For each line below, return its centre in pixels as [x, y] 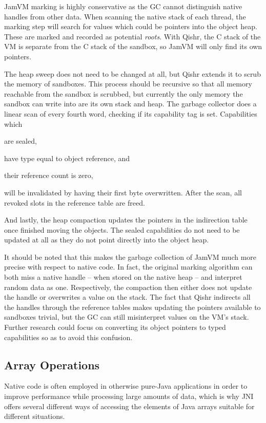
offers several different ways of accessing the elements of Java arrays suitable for [129, 406]
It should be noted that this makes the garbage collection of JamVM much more [130, 257]
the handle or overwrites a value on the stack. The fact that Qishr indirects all [127, 297]
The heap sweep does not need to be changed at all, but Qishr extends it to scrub [132, 73]
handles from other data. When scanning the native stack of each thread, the [125, 16]
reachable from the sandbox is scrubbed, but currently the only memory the [124, 93]
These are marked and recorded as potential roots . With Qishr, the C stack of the [132, 36]
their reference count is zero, [49, 175]
